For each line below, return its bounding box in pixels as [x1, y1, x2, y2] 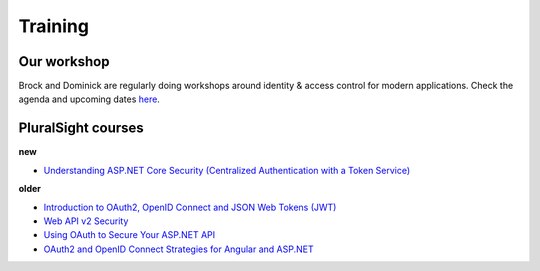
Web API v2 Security [43, 215, 129, 227]
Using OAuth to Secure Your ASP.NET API [43, 229, 216, 241]
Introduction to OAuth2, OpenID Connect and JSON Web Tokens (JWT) [43, 201, 337, 213]
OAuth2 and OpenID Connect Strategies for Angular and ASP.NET [43, 243, 314, 255]
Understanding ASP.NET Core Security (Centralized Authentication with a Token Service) [43, 164, 411, 176]
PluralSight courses [18, 120, 144, 137]
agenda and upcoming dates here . [18, 93, 160, 105]
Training [18, 15, 90, 37]
